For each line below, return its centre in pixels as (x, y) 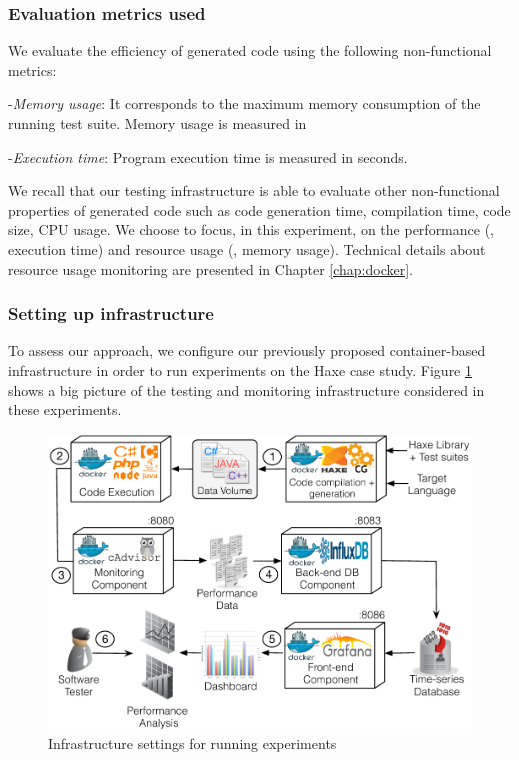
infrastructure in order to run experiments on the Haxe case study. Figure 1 (240, 369)
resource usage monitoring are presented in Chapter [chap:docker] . (210, 268)
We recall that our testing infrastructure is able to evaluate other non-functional (254, 190)
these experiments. (65, 409)
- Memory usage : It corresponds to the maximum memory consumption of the (244, 103)
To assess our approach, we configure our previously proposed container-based (247, 350)
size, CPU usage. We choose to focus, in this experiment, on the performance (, (251, 229)
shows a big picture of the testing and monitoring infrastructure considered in (246, 389)
